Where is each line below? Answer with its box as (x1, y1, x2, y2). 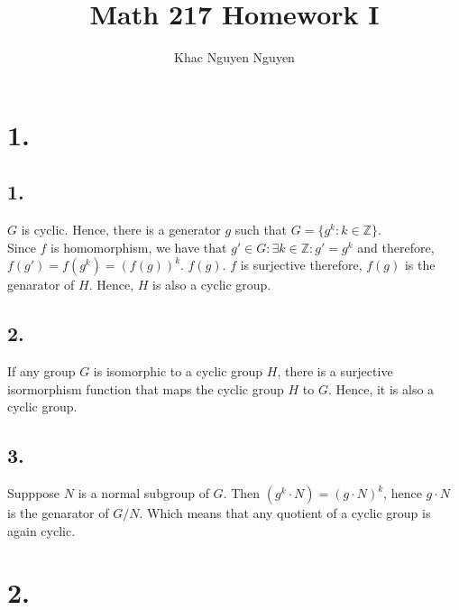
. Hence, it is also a (327, 379, 435, 398)
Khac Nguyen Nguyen (174, 48, 295, 67)
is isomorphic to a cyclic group (93, 362, 263, 381)
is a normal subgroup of (78, 484, 209, 503)
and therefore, (357, 237, 435, 256)
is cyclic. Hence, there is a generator (21, 220, 221, 239)
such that (234, 220, 288, 239)
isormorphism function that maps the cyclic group (7, 379, 284, 398)
